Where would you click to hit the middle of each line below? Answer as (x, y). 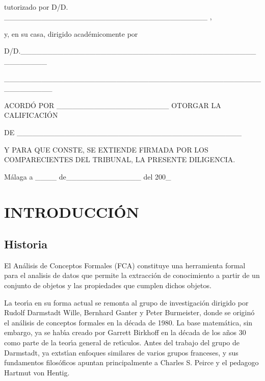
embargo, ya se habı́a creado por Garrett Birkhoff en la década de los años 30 (125, 332)
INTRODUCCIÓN (72, 211)
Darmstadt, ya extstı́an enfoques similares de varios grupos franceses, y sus (121, 352)
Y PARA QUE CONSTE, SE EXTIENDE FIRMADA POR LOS (106, 149)
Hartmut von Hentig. (37, 372)
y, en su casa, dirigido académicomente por (71, 33)
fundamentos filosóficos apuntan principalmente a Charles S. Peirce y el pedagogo (131, 362)
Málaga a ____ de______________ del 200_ (88, 176)
